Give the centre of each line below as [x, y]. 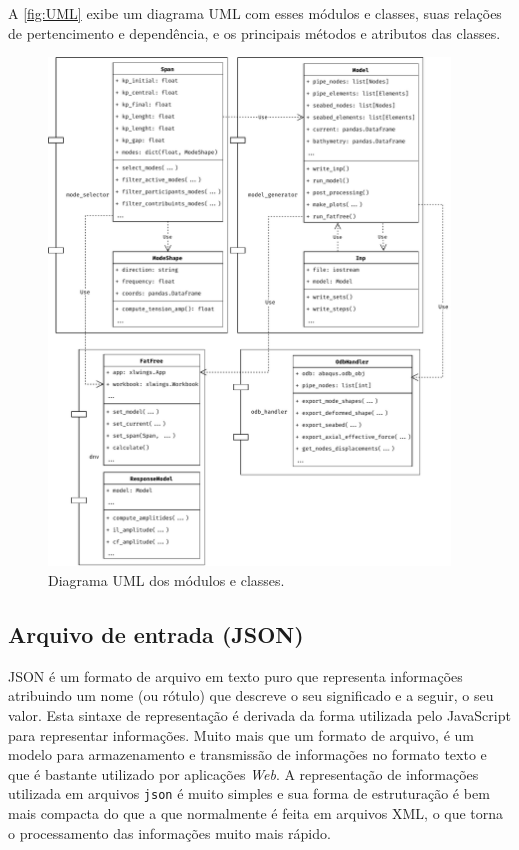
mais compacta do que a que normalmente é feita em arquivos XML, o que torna [256, 813]
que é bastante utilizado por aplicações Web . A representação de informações [243, 773]
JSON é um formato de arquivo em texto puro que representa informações [235, 675]
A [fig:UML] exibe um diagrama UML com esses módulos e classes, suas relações [255, 13]
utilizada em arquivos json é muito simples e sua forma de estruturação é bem [249, 793]
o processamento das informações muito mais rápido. [169, 832]
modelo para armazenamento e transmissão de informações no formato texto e [247, 754]
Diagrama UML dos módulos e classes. [166, 579]
